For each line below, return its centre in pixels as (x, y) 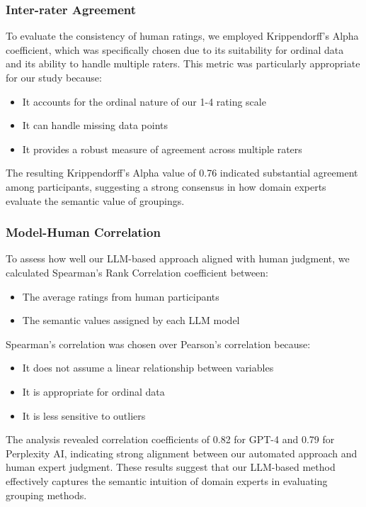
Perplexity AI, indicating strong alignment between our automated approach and (182, 453)
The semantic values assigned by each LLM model (131, 320)
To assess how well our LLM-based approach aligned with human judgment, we (178, 258)
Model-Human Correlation (83, 232)
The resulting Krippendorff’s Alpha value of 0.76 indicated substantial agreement (182, 173)
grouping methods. (46, 495)
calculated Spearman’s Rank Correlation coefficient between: (137, 272)
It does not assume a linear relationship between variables (148, 368)
